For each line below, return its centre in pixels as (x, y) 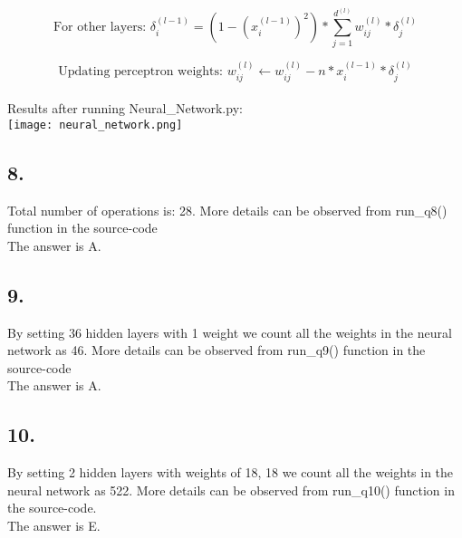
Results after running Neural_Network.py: (125, 108)
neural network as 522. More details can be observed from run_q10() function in (231, 490)
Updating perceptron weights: (140, 72)
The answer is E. (54, 526)
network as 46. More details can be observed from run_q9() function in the (217, 350)
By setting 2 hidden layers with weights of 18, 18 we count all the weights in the (231, 472)
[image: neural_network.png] (95, 125)
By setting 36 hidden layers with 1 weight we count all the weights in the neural (230, 332)
